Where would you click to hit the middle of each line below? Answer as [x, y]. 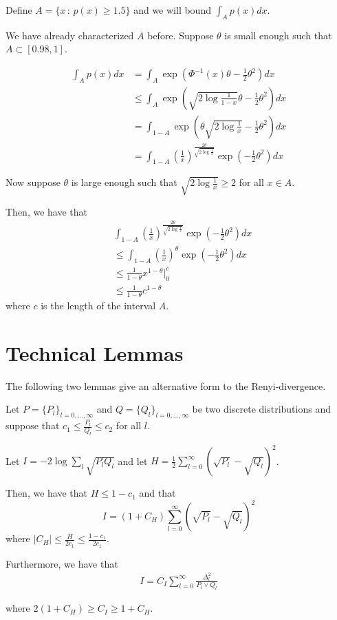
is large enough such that [124, 182]
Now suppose [33, 182]
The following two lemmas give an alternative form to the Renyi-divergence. [166, 385]
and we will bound [172, 10]
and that [157, 493]
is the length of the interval [98, 305]
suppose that [33, 425]
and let [133, 461]
